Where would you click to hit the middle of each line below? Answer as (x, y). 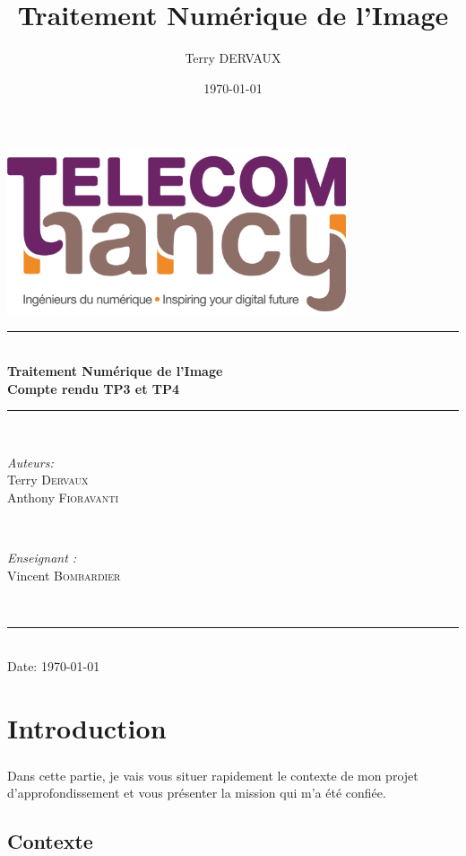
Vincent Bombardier (64, 575)
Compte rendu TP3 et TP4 (94, 388)
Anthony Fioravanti (63, 497)
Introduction (87, 728)
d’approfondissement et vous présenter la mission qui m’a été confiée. (197, 793)
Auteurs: (30, 462)
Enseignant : (42, 558)
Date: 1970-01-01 (54, 666)
